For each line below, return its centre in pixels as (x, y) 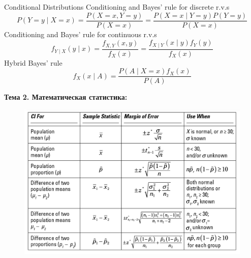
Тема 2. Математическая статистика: (66, 97)
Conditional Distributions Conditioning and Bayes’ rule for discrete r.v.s (117, 7)
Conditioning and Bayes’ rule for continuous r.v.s (81, 34)
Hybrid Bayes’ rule (33, 62)
